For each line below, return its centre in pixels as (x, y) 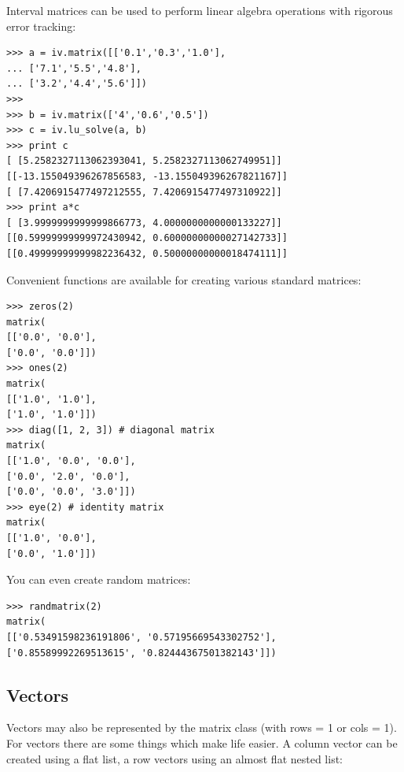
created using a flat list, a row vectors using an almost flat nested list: (175, 758)
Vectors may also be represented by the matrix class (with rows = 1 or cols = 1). (202, 727)
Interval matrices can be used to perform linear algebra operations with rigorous (200, 10)
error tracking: (41, 26)
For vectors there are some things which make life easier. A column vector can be (202, 742)
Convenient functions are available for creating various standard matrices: (184, 279)
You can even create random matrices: (99, 579)
